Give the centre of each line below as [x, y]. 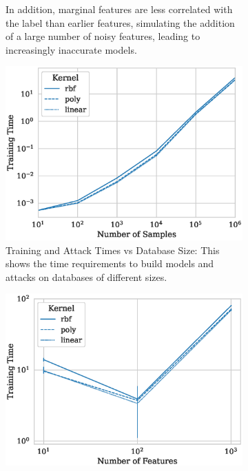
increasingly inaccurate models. [71, 49]
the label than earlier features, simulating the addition [120, 22]
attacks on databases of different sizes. [86, 276]
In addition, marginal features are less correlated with [119, 9]
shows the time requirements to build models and [110, 263]
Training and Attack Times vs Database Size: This [113, 250]
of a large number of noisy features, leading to [103, 36]
